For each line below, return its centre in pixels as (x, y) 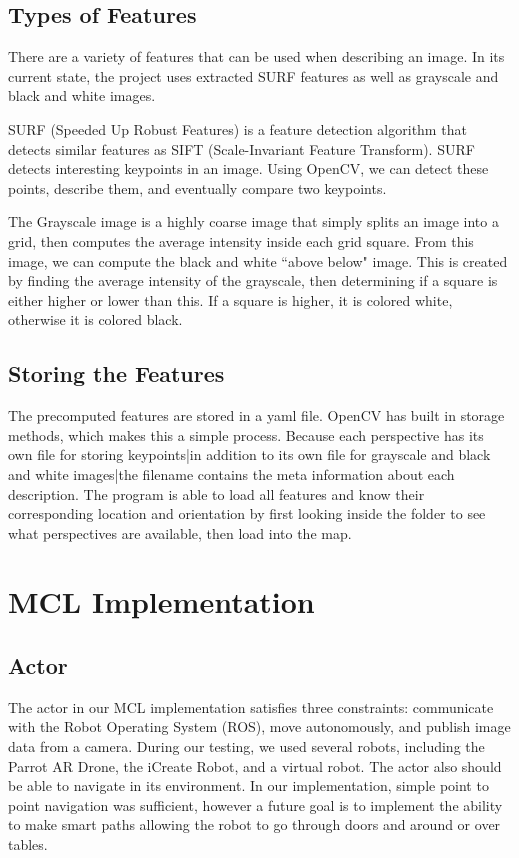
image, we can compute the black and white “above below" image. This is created (258, 260)
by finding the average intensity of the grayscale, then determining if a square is (253, 280)
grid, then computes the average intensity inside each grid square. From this (241, 240)
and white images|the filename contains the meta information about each (231, 473)
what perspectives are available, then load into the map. (180, 532)
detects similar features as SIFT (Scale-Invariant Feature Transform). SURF (241, 148)
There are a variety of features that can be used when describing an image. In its (256, 56)
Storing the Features (116, 373)
